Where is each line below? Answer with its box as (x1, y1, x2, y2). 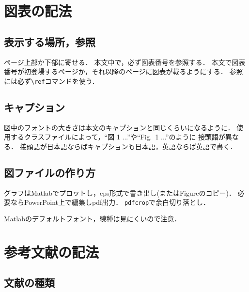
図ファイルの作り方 (4, 165, 95, 180)
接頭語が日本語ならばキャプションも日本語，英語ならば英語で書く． (19, 141, 237, 151)
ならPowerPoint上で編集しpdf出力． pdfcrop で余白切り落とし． (10, 197, 210, 207)
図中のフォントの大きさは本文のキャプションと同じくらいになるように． (4, 122, 234, 132)
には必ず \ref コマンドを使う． (4, 76, 99, 86)
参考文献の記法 (4, 242, 99, 261)
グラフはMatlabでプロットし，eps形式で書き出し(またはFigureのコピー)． (4, 187, 235, 198)
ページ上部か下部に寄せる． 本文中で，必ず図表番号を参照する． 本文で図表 (4, 57, 246, 67)
